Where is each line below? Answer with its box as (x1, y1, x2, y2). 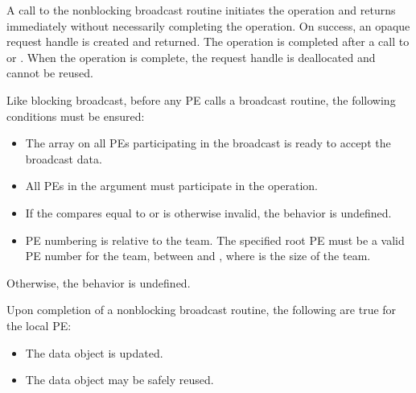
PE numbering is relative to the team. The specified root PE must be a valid (25, 231, 405, 248)
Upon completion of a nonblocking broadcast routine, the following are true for (6, 301, 397, 318)
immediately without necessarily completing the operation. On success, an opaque (6, 17, 410, 34)
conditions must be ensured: (6, 107, 145, 124)
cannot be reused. (6, 64, 93, 81)
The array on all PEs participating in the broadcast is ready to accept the (25, 134, 391, 151)
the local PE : (6, 316, 72, 333)
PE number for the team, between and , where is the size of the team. (25, 247, 371, 264)
